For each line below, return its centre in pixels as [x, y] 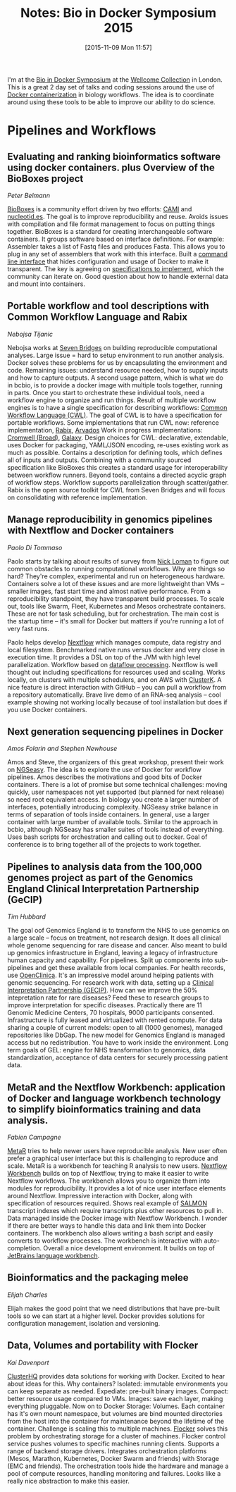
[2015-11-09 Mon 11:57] [118, 47]
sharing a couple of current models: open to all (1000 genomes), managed [115, 1028]
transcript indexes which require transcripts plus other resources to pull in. [116, 1211]
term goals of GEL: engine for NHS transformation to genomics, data [107, 1050]
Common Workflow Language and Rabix [98, 317]
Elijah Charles [27, 1295]
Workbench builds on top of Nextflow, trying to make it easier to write [108, 1173]
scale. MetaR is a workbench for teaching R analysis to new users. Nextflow [117, 1166]
